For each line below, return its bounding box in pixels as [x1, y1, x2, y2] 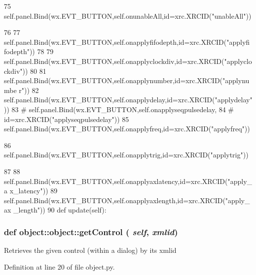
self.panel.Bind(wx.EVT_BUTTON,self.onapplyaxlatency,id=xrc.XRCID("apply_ [4, 176, 253, 186]
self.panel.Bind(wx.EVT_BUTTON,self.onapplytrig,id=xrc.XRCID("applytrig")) [4, 150, 249, 160]
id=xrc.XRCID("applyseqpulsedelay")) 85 [4, 114, 129, 124]
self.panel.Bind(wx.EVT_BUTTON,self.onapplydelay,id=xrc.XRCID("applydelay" [4, 94, 253, 105]
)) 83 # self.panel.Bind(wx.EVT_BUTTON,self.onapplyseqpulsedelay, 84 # [4, 104, 234, 114]
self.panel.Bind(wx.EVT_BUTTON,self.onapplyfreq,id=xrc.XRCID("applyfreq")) [4, 123, 250, 134]
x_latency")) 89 [9, 185, 58, 196]
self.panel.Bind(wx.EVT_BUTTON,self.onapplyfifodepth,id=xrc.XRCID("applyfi [4, 36, 250, 47]
